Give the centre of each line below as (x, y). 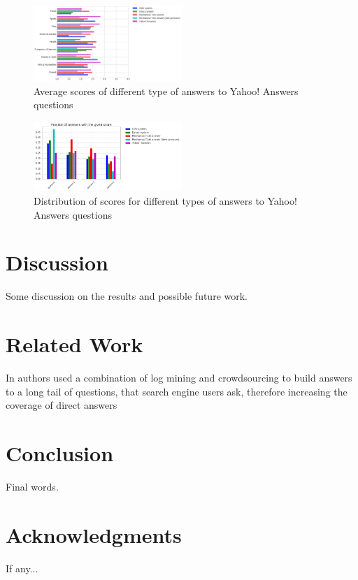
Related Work (74, 344)
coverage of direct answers (62, 405)
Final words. (32, 487)
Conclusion (60, 453)
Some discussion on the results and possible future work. (127, 296)
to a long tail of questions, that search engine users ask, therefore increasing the (177, 391)
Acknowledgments (94, 534)
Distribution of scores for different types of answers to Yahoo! (165, 201)
